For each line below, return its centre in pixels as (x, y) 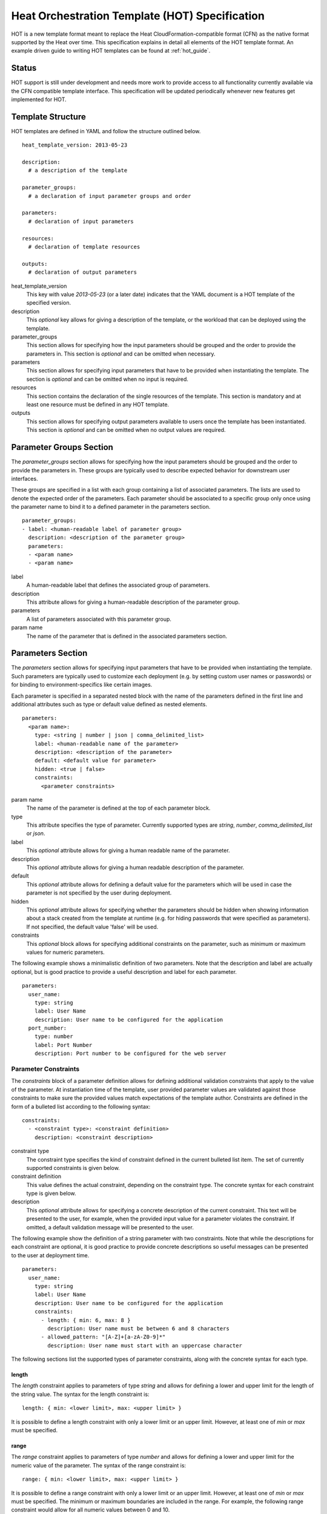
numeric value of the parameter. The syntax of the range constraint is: (99, 1465)
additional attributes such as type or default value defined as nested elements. (109, 704)
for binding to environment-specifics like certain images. (82, 685)
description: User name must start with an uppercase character (145, 1345)
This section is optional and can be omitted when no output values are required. (126, 430)
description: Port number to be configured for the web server (130, 1053)
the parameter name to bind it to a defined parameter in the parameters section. (111, 507)
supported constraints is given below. (73, 1168)
